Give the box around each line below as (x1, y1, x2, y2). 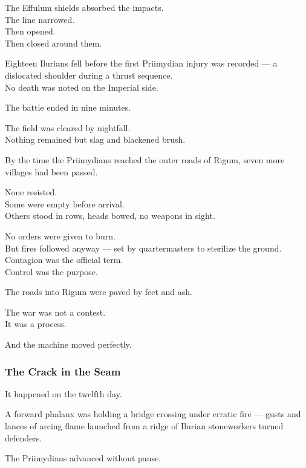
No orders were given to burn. (5, 229, 116, 242)
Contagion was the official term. (5, 253, 123, 266)
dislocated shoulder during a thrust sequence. (5, 68, 173, 81)
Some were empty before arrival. (5, 197, 125, 210)
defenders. (5, 431, 42, 444)
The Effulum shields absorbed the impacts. (5, 1, 164, 13)
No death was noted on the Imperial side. (5, 80, 158, 93)
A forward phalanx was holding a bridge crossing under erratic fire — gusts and (5, 408, 301, 420)
